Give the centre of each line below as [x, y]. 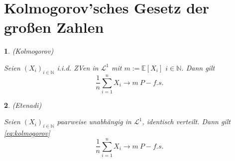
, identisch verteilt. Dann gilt [186, 121]
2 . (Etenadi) [23, 105]
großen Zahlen [54, 27]
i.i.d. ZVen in [78, 67]
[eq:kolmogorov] [27, 133]
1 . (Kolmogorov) [29, 51]
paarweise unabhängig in [94, 121]
